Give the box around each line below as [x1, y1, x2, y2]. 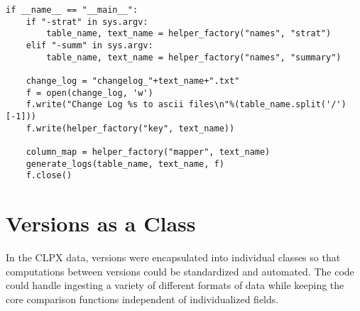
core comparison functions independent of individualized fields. [6, 291, 279, 306]
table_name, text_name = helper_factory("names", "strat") [46, 28, 332, 39]
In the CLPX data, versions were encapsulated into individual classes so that [6, 249, 341, 264]
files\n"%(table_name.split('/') [188, 99, 347, 110]
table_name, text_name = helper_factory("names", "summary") [46, 52, 342, 62]
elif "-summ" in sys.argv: [26, 40, 153, 50]
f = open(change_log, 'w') [26, 87, 153, 98]
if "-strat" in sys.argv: [26, 16, 148, 27]
